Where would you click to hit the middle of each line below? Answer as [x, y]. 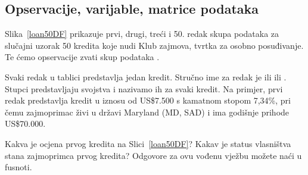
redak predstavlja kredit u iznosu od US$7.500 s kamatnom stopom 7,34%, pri [148, 100]
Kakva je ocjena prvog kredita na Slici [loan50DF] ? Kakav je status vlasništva [148, 143]
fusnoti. [18, 167]
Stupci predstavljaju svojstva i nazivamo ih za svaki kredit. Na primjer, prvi [144, 88]
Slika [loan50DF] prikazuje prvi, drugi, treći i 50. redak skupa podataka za [142, 34]
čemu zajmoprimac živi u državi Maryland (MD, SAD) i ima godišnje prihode [147, 112]
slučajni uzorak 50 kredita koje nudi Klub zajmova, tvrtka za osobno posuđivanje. [154, 45]
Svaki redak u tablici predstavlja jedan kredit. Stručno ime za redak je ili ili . [146, 76]
